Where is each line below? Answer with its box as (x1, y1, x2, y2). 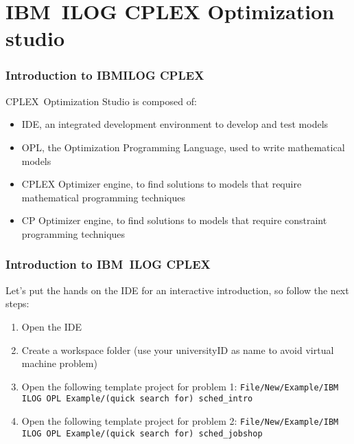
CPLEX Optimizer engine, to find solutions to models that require (21, 177, 302, 191)
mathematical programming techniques (21, 190, 185, 204)
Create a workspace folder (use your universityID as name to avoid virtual (21, 342, 334, 357)
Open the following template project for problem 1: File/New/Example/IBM (21, 379, 339, 393)
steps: (5, 296, 29, 311)
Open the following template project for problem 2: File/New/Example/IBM (21, 414, 339, 428)
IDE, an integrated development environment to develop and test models (21, 117, 329, 131)
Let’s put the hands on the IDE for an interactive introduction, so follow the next (5, 282, 349, 297)
